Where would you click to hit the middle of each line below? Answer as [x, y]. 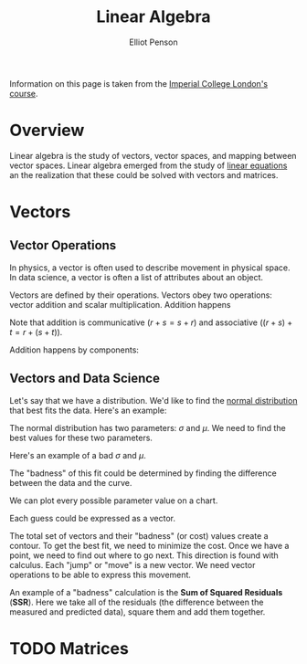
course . [24, 93]
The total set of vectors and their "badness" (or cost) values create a [139, 535]
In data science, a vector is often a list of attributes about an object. [136, 277]
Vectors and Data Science [85, 379]
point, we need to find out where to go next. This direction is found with [144, 555]
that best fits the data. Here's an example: [88, 410]
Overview [47, 131]
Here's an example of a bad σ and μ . [78, 455]
